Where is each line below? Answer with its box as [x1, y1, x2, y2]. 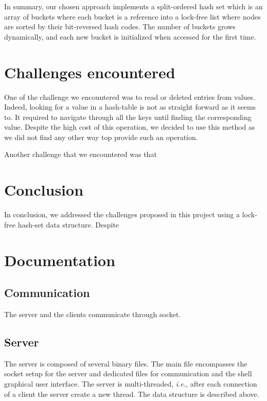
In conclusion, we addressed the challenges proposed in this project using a [4, 209, 240, 220]
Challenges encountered [4, 61, 175, 82]
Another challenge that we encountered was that [4, 149, 157, 160]
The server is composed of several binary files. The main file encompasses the [4, 358, 247, 369]
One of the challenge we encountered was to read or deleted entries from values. [4, 91, 256, 102]
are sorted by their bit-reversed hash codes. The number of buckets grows [4, 21, 236, 32]
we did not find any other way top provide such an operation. [4, 131, 198, 142]
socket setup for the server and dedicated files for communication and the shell [4, 368, 252, 379]
